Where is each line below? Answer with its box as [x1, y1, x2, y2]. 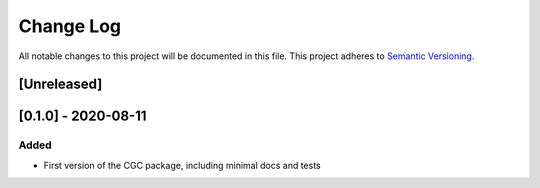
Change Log [18, 15, 122, 37]
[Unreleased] [18, 76, 103, 93]
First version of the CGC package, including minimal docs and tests [43, 159, 322, 171]
